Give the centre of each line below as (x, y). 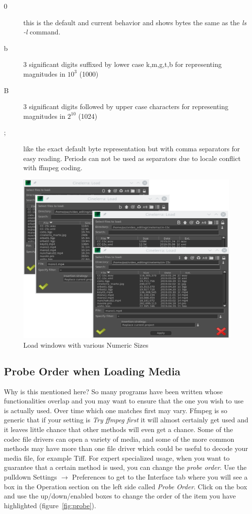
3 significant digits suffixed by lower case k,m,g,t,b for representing (123, 64)
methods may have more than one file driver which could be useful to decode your (126, 448)
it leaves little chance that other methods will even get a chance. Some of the (118, 429)
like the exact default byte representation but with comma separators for (132, 148)
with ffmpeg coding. (53, 168)
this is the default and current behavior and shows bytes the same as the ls (135, 22)
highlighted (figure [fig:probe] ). (50, 505)
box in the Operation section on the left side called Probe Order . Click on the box (126, 486)
